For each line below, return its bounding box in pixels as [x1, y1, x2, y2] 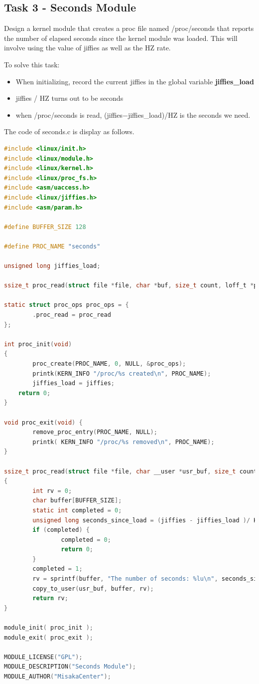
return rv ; [32, 595, 68, 602]
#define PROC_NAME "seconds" [4, 242, 101, 250]
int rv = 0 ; [32, 487, 72, 494]
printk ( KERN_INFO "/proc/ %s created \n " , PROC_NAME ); [32, 370, 211, 377]
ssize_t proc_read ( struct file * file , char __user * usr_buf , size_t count [4, 467, 258, 475]
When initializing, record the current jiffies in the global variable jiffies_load [15, 76, 254, 86]
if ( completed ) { [32, 526, 90, 534]
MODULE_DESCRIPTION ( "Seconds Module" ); [4, 663, 136, 671]
